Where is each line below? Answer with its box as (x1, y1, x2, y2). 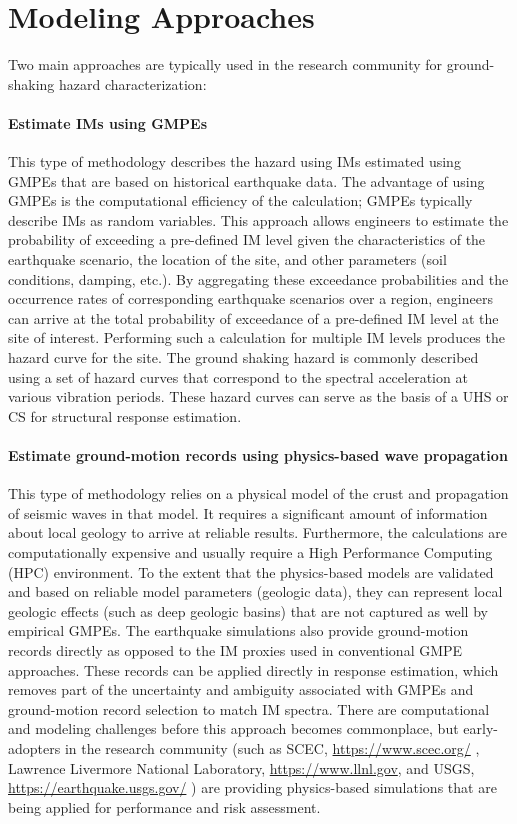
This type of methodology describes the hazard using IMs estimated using (8, 151, 461, 172)
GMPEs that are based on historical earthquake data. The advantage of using (8, 170, 485, 191)
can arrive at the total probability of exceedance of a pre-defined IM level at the (8, 307, 499, 328)
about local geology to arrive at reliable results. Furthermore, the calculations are (8, 522, 507, 543)
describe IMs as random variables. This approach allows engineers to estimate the (8, 209, 509, 230)
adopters (8, 737, 61, 758)
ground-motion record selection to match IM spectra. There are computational (8, 698, 490, 719)
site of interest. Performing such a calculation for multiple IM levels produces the (8, 327, 505, 348)
